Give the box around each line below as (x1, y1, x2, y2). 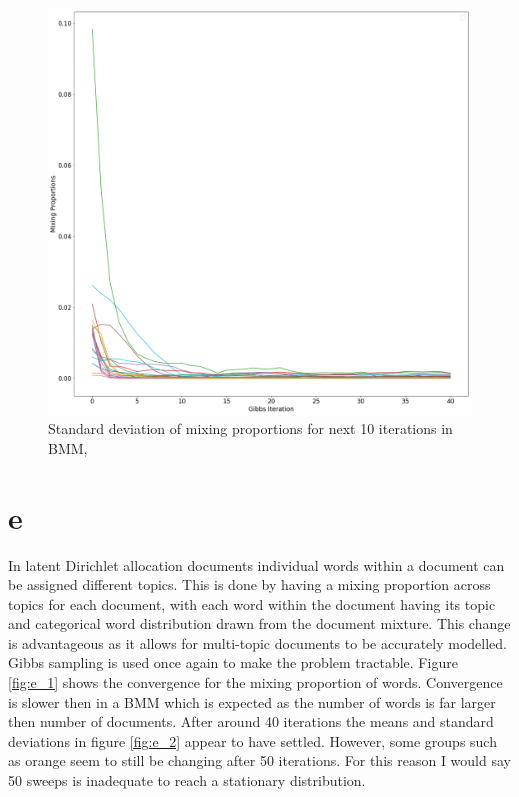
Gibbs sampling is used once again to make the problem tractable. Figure (8, 652, 458, 673)
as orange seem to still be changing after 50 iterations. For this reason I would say (8, 750, 511, 771)
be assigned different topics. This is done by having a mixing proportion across (8, 574, 491, 595)
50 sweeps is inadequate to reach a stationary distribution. (8, 770, 366, 791)
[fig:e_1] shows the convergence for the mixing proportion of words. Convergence (8, 672, 503, 693)
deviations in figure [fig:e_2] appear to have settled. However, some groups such (8, 730, 497, 751)
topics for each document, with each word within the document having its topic (8, 593, 496, 614)
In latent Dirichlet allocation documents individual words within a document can (8, 554, 505, 575)
